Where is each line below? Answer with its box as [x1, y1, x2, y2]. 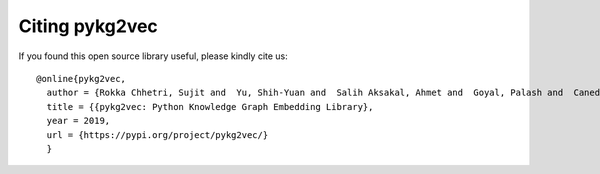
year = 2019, [46, 115, 111, 127]
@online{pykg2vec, [36, 73, 127, 84]
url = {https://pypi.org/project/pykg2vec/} [46, 129, 269, 140]
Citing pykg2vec [18, 15, 159, 37]
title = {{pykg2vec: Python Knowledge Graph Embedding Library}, [46, 101, 374, 112]
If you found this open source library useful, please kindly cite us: [18, 50, 289, 62]
